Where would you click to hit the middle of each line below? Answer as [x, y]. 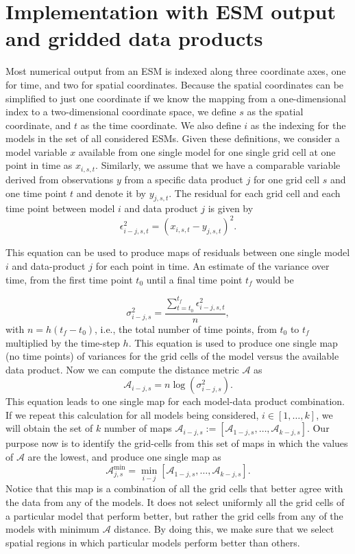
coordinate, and [38, 125]
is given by [231, 208]
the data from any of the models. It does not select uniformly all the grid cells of [175, 501]
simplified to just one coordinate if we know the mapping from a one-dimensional [176, 98]
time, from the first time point [69, 279]
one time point [36, 193]
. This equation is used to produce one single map [233, 342]
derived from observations [60, 179]
